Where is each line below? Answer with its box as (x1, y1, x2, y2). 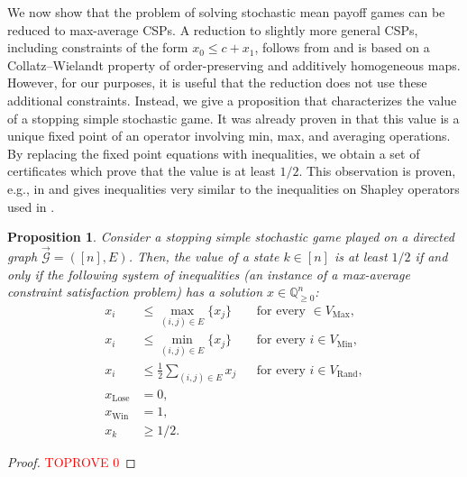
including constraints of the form (7, 38, 188, 57)
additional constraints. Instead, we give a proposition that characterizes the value (7, 90, 457, 109)
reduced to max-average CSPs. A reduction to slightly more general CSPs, (7, 20, 418, 39)
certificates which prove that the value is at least (7, 161, 276, 180)
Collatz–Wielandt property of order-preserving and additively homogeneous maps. (7, 55, 461, 74)
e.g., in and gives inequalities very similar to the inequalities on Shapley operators (7, 179, 460, 197)
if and (415, 246, 448, 265)
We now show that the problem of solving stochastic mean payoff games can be (7, 3, 445, 21)
